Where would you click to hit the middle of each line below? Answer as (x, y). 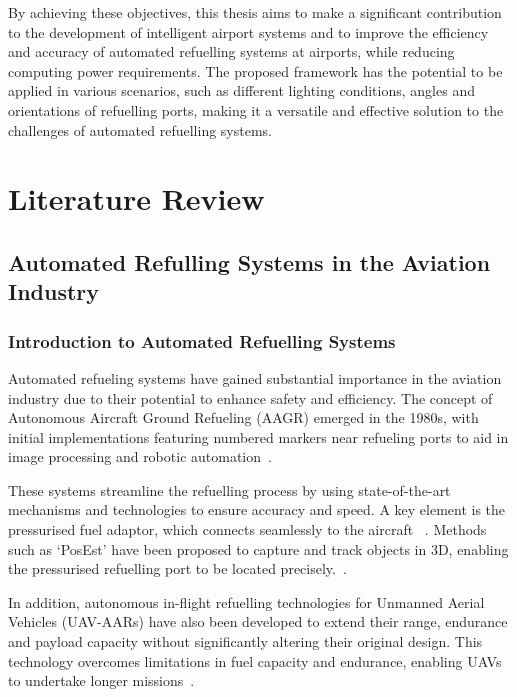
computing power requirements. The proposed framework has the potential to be (255, 70)
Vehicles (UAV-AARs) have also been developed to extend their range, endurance (258, 621)
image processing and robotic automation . (140, 456)
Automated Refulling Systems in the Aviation (249, 261)
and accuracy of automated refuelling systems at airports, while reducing (231, 51)
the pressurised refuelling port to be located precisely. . (177, 568)
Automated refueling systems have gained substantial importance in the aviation (255, 377)
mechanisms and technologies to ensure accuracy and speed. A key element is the (257, 509)
